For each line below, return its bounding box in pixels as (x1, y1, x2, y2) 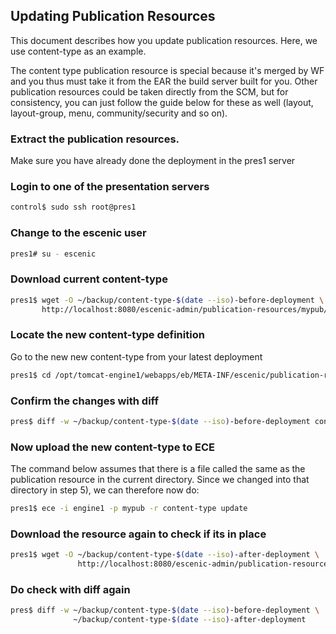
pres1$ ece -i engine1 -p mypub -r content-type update (10, 504, 248, 514)
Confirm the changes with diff (10, 394, 159, 408)
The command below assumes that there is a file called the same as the (10, 463, 306, 475)
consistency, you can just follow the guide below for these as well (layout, (10, 96, 314, 108)
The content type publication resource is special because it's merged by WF (10, 64, 325, 76)
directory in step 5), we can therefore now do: (10, 484, 200, 496)
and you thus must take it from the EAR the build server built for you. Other (10, 75, 318, 87)
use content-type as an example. (10, 45, 147, 57)
